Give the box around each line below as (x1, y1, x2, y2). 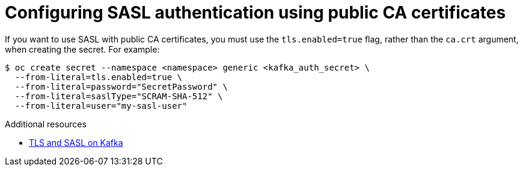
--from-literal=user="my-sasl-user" (14, 100, 188, 111)
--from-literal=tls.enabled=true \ (14, 72, 183, 82)
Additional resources (5, 118, 87, 129)
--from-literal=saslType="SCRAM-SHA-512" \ (14, 91, 223, 101)
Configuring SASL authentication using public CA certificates (5, 2, 506, 23)
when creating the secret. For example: (5, 44, 160, 54)
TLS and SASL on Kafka (29, 137, 123, 148)
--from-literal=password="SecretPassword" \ (14, 81, 228, 91)
